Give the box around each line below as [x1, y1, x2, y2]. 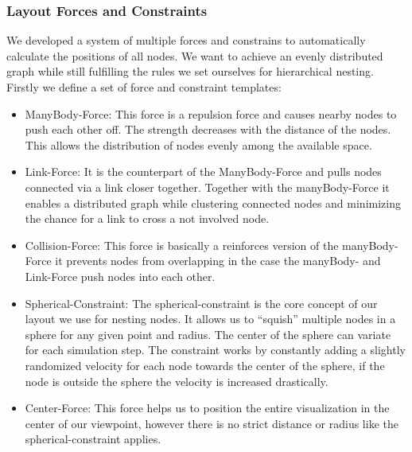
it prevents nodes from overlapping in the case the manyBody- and [55, 252, 381, 269]
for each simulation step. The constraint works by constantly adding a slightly [25, 341, 406, 358]
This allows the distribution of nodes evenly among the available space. [25, 136, 372, 153]
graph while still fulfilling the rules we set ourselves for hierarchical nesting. [6, 63, 374, 80]
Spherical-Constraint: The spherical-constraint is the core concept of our [25, 294, 378, 311]
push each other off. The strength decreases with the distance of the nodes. [25, 121, 391, 138]
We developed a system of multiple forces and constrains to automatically [6, 32, 366, 49]
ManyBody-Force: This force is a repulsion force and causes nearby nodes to [25, 105, 397, 122]
